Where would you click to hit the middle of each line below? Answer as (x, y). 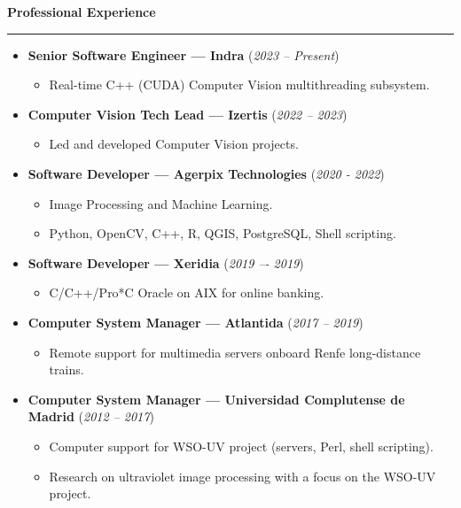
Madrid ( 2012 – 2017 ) (91, 416)
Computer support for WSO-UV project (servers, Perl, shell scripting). (241, 446)
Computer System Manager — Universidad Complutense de (216, 399)
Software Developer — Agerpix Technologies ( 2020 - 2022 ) (206, 173)
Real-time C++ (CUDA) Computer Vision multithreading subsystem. (239, 85)
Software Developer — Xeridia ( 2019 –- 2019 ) (166, 262)
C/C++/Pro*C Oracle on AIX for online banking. (187, 292)
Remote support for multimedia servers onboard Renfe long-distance (235, 352)
